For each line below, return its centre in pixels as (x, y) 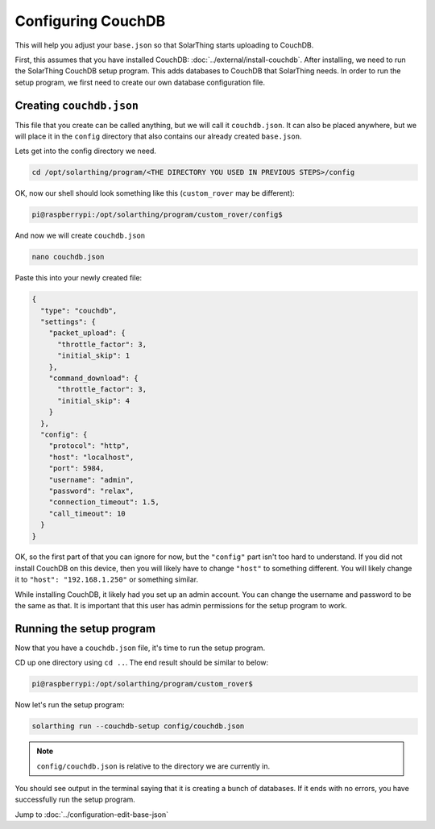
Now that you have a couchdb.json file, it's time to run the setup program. (140, 648)
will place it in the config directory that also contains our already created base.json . (158, 136)
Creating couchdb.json (77, 105)
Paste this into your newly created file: (79, 278)
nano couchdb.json (68, 257)
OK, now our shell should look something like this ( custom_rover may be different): (155, 193)
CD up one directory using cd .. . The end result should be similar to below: (142, 663)
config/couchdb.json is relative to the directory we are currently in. (153, 766)
